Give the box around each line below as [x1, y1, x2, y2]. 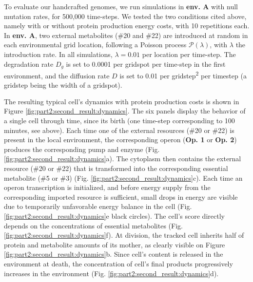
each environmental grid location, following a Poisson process [4, 39, 187, 50]
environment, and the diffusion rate [4, 70, 110, 80]
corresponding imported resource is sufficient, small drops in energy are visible [4, 191, 238, 202]
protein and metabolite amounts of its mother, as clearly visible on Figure [4, 239, 225, 249]
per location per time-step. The [142, 49, 236, 59]
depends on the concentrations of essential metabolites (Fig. [4, 220, 183, 230]
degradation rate [4, 58, 54, 69]
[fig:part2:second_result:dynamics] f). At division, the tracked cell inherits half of [4, 230, 244, 240]
